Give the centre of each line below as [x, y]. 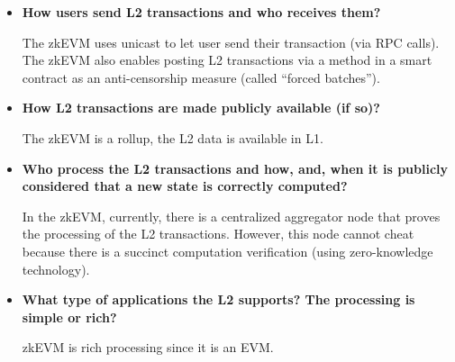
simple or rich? [69, 317]
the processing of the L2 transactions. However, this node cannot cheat [218, 234]
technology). [56, 269]
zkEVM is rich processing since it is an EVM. [148, 347]
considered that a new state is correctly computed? [185, 186]
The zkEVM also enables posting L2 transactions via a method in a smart [227, 60]
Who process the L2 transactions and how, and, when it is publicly [235, 168]
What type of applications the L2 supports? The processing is [218, 299]
